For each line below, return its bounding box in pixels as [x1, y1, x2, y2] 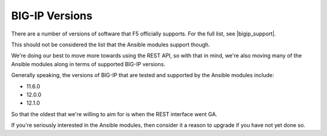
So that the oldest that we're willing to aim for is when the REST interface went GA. [11, 110, 217, 117]
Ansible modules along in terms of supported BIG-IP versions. [11, 60, 166, 67]
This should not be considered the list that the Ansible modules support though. [11, 41, 210, 48]
